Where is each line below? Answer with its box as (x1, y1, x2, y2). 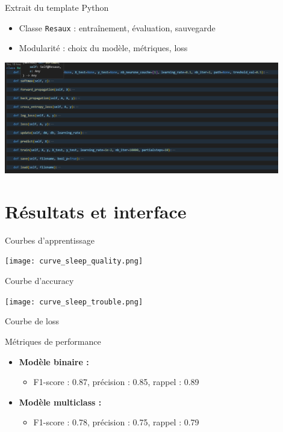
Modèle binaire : (19, 355, 89, 368)
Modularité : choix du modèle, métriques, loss (19, 42, 188, 54)
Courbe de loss (5, 315, 60, 327)
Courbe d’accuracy (5, 274, 74, 287)
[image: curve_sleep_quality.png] (5, 257, 143, 266)
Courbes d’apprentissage (5, 233, 95, 246)
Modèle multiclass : (19, 395, 102, 408)
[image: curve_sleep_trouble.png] (5, 297, 143, 306)
